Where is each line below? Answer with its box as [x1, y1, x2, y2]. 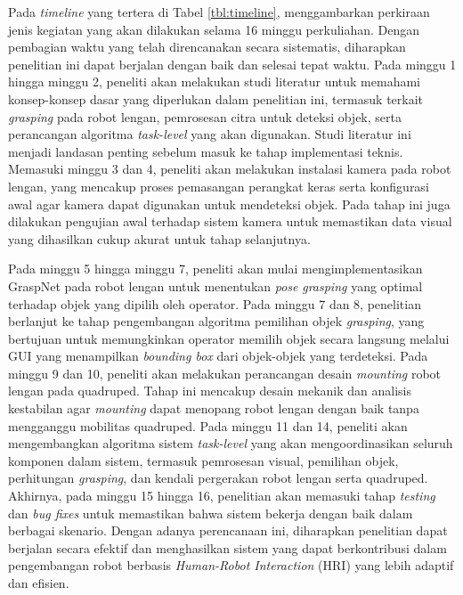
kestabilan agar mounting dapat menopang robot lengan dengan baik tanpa [8, 399, 419, 418]
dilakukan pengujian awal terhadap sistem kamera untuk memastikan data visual [8, 212, 452, 231]
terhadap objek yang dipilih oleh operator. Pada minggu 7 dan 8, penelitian [8, 294, 421, 313]
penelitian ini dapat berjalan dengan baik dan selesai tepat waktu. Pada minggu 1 [8, 54, 457, 73]
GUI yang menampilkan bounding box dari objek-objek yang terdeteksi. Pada [8, 346, 428, 365]
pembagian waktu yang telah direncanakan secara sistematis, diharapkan [8, 37, 406, 56]
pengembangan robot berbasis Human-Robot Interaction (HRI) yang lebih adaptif [8, 556, 454, 575]
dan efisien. [8, 574, 69, 591]
